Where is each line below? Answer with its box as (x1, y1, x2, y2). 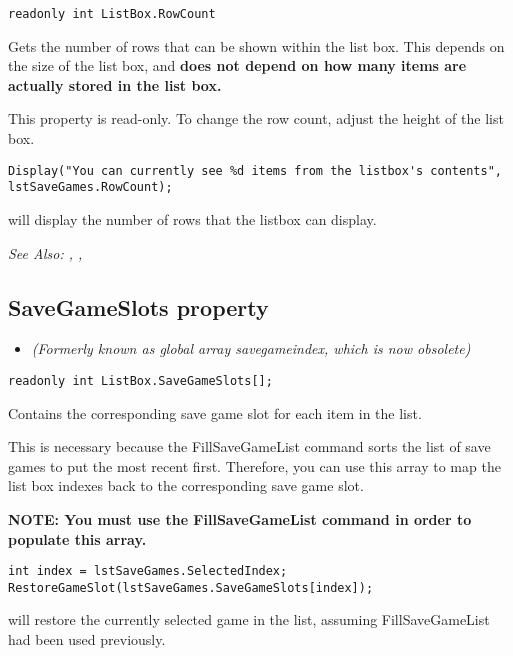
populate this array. (8, 528, 147, 549)
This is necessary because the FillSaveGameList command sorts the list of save (8, 436, 491, 457)
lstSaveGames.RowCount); (8, 180, 173, 195)
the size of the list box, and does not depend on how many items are (8, 55, 467, 76)
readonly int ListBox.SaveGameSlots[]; (8, 373, 273, 388)
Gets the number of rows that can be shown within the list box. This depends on (8, 35, 505, 56)
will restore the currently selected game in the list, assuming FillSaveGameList (8, 609, 490, 630)
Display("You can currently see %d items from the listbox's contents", (8, 163, 502, 178)
